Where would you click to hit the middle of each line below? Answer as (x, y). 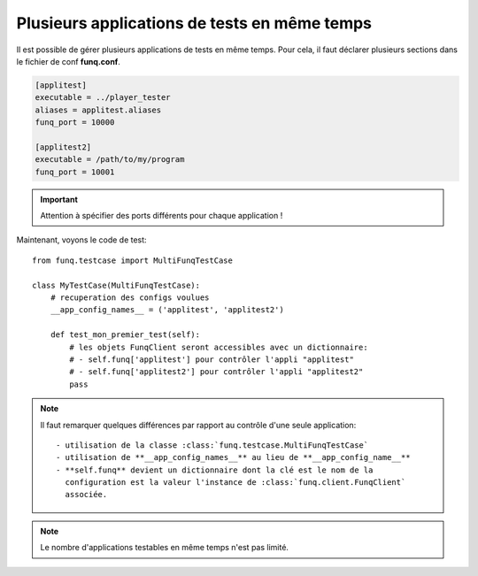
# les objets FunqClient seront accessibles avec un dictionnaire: (219, 347)
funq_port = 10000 (75, 123)
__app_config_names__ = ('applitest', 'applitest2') (167, 310)
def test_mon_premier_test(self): (125, 335)
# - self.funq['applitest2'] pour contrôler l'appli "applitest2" (216, 372)
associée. (86, 495)
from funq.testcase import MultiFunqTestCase (133, 260)
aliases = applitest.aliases (98, 110)
